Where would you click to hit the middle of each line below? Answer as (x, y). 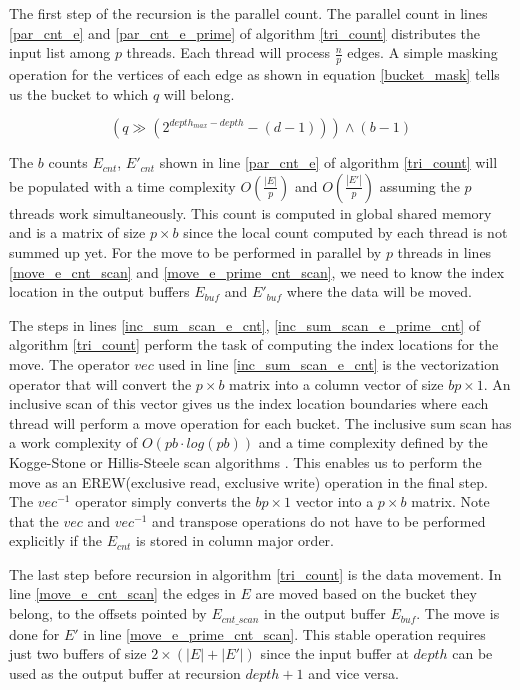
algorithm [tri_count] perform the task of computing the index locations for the (254, 344)
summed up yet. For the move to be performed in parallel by (195, 251)
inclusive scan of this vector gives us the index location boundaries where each (249, 403)
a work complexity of (73, 442)
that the (34, 520)
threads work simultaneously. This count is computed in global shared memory (250, 212)
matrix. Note (450, 501)
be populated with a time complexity (122, 185)
